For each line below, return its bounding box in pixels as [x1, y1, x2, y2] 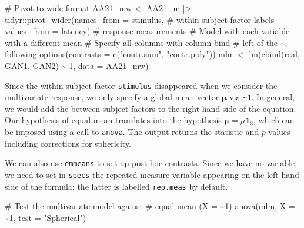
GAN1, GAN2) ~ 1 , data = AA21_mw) [5, 59, 149, 71]
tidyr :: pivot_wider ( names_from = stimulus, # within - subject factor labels [5, 13, 275, 25]
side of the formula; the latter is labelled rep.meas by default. [5, 180, 228, 192]
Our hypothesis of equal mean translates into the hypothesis [5, 114, 222, 126]
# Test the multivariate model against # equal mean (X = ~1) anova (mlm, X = [5, 200, 295, 212]
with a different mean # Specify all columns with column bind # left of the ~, [5, 36, 288, 48]
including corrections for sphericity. [5, 137, 132, 149]
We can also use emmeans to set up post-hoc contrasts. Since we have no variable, [5, 157, 298, 169]
